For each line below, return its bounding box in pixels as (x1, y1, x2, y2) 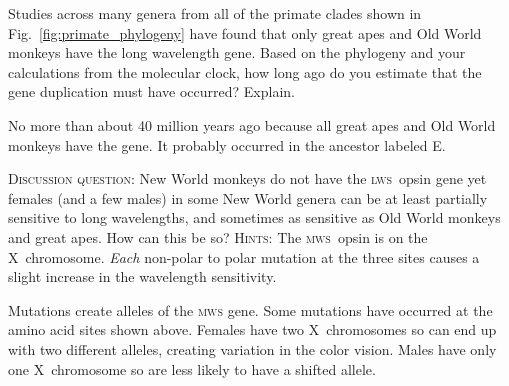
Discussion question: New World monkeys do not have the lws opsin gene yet (8, 168, 487, 189)
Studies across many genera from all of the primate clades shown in (8, 3, 422, 23)
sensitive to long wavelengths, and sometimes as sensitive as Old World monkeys (8, 207, 501, 228)
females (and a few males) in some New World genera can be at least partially (8, 187, 488, 208)
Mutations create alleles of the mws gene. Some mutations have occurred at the (8, 299, 493, 320)
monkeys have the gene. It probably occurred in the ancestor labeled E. (8, 134, 446, 155)
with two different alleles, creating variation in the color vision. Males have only (8, 338, 497, 359)
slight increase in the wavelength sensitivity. (8, 266, 277, 287)
